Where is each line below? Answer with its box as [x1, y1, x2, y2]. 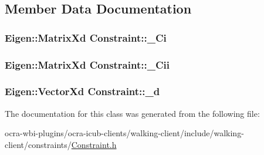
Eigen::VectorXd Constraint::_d [5, 84, 160, 99]
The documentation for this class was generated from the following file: [5, 107, 260, 119]
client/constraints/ [5, 138, 72, 150]
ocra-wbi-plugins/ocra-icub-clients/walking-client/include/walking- [5, 127, 244, 139]
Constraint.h [71, 138, 117, 150]
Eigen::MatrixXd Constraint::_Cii [5, 57, 170, 72]
